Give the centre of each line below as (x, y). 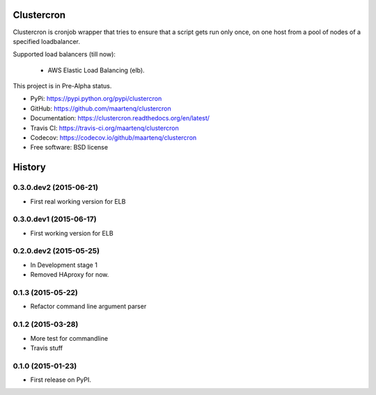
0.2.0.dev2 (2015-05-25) (56, 251)
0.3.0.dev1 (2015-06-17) (55, 219)
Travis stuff (46, 348)
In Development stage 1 (64, 265)
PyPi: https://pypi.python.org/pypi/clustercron (96, 99)
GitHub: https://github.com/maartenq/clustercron (101, 108)
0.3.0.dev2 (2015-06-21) (56, 188)
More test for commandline (69, 338)
